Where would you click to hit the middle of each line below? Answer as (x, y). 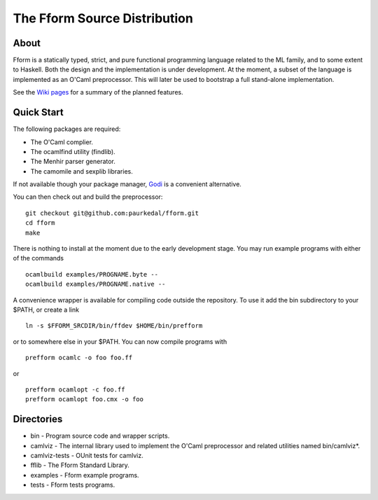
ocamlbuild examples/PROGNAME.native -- (96, 284)
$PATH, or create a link (46, 310)
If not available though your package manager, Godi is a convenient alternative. (127, 184)
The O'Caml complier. (62, 142)
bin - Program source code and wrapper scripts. (100, 436)
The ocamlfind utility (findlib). (73, 151)
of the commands (38, 258)
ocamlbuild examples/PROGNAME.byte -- (92, 274)
